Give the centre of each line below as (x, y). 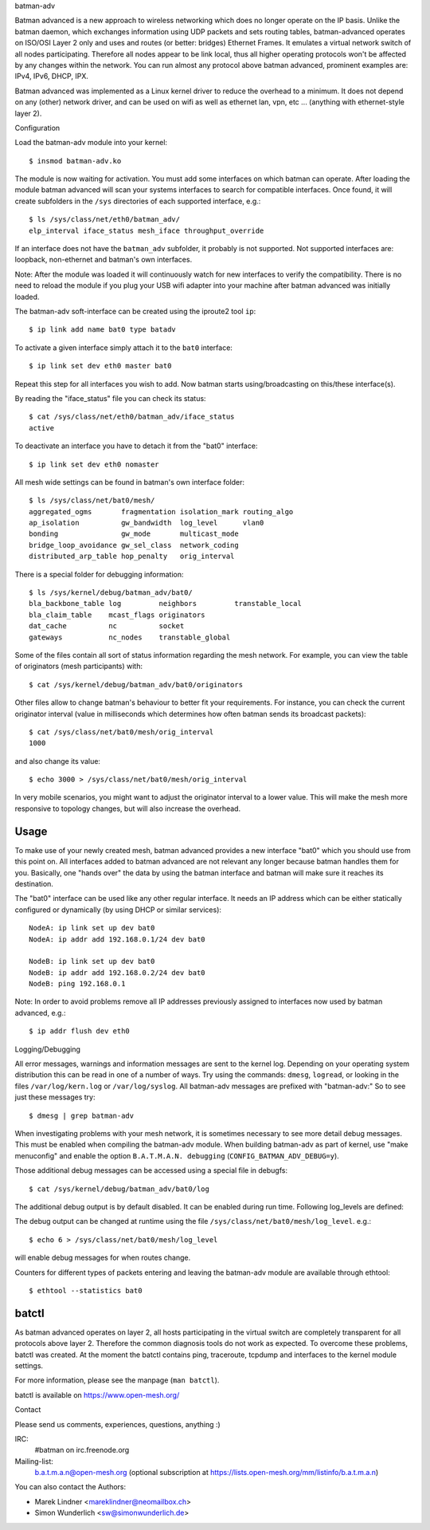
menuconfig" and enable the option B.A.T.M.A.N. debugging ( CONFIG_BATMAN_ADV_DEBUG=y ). (177, 1155)
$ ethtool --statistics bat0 (86, 1290)
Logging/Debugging (48, 1049)
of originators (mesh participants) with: (79, 667)
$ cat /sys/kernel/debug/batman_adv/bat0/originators (136, 684)
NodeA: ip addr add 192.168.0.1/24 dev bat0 (117, 939)
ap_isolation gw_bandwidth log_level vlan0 (147, 523)
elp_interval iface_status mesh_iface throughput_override (147, 230)
